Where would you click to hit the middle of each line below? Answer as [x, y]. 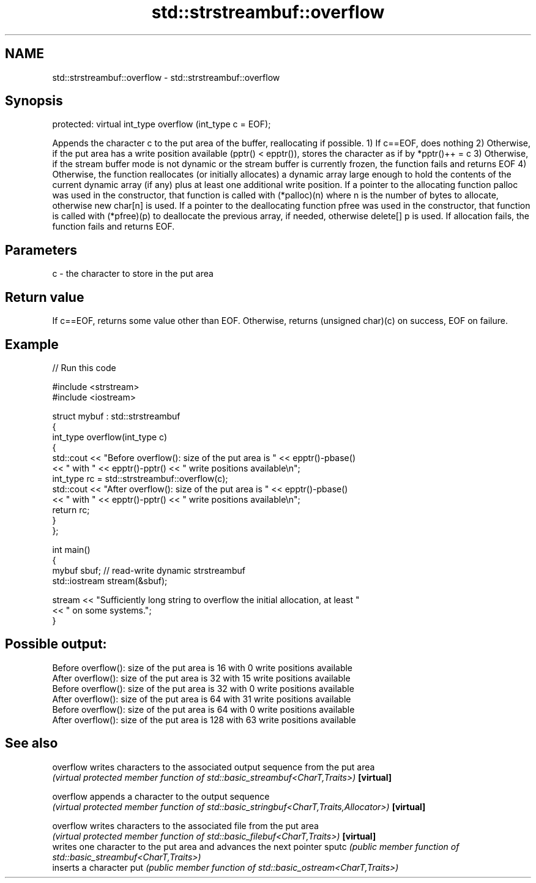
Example [32, 344]
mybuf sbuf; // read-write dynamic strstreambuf [149, 570]
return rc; [71, 509]
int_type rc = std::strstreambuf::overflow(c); [140, 478]
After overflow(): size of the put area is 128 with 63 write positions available [204, 720]
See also [32, 743]
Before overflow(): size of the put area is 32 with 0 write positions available [203, 688]
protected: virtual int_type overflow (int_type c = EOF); [162, 124]
